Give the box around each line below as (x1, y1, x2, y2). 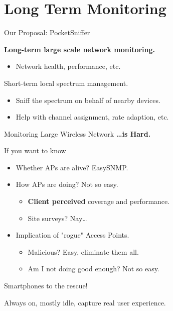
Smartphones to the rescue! (4, 280, 88, 291)
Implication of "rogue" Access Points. (16, 230, 129, 240)
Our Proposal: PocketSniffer (4, 27, 90, 38)
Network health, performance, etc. (16, 61, 121, 71)
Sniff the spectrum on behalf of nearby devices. (16, 94, 160, 105)
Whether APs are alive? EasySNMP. (16, 162, 128, 172)
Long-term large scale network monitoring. (4, 44, 155, 54)
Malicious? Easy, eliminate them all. (28, 246, 139, 257)
